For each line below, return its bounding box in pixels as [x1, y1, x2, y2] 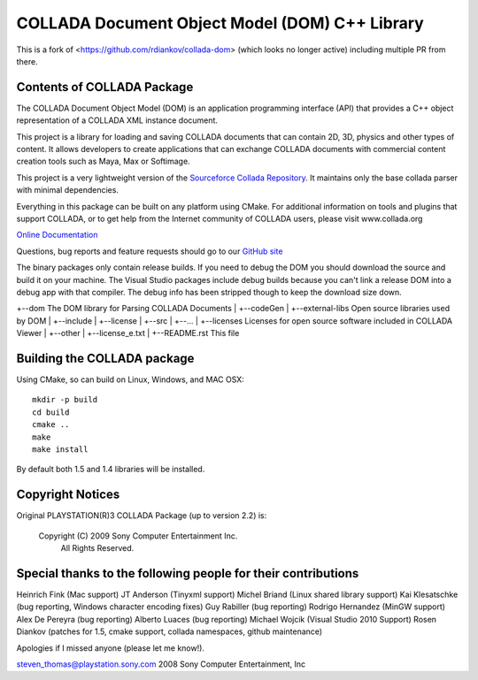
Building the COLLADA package [16, 350, 195, 366]
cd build [32, 407, 70, 417]
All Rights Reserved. [60, 543, 135, 554]
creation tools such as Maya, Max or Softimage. [16, 156, 190, 167]
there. [16, 56, 39, 66]
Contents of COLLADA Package [16, 80, 194, 95]
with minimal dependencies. [16, 185, 119, 195]
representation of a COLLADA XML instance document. [16, 115, 219, 126]
